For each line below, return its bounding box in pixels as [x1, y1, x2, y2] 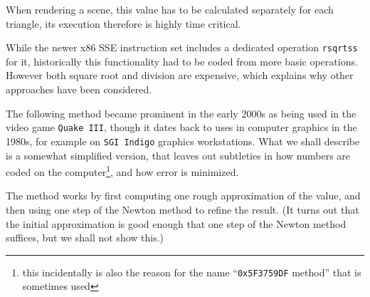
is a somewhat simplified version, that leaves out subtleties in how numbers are [6, 147, 351, 162]
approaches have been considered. [6, 82, 152, 97]
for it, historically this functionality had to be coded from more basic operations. [6, 53, 358, 68]
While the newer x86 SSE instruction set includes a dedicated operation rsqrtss [6, 40, 358, 55]
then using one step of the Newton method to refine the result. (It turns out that [6, 202, 359, 217]
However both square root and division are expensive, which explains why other [6, 68, 354, 83]
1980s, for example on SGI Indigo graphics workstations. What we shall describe [6, 133, 360, 148]
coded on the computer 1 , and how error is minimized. [6, 162, 239, 179]
